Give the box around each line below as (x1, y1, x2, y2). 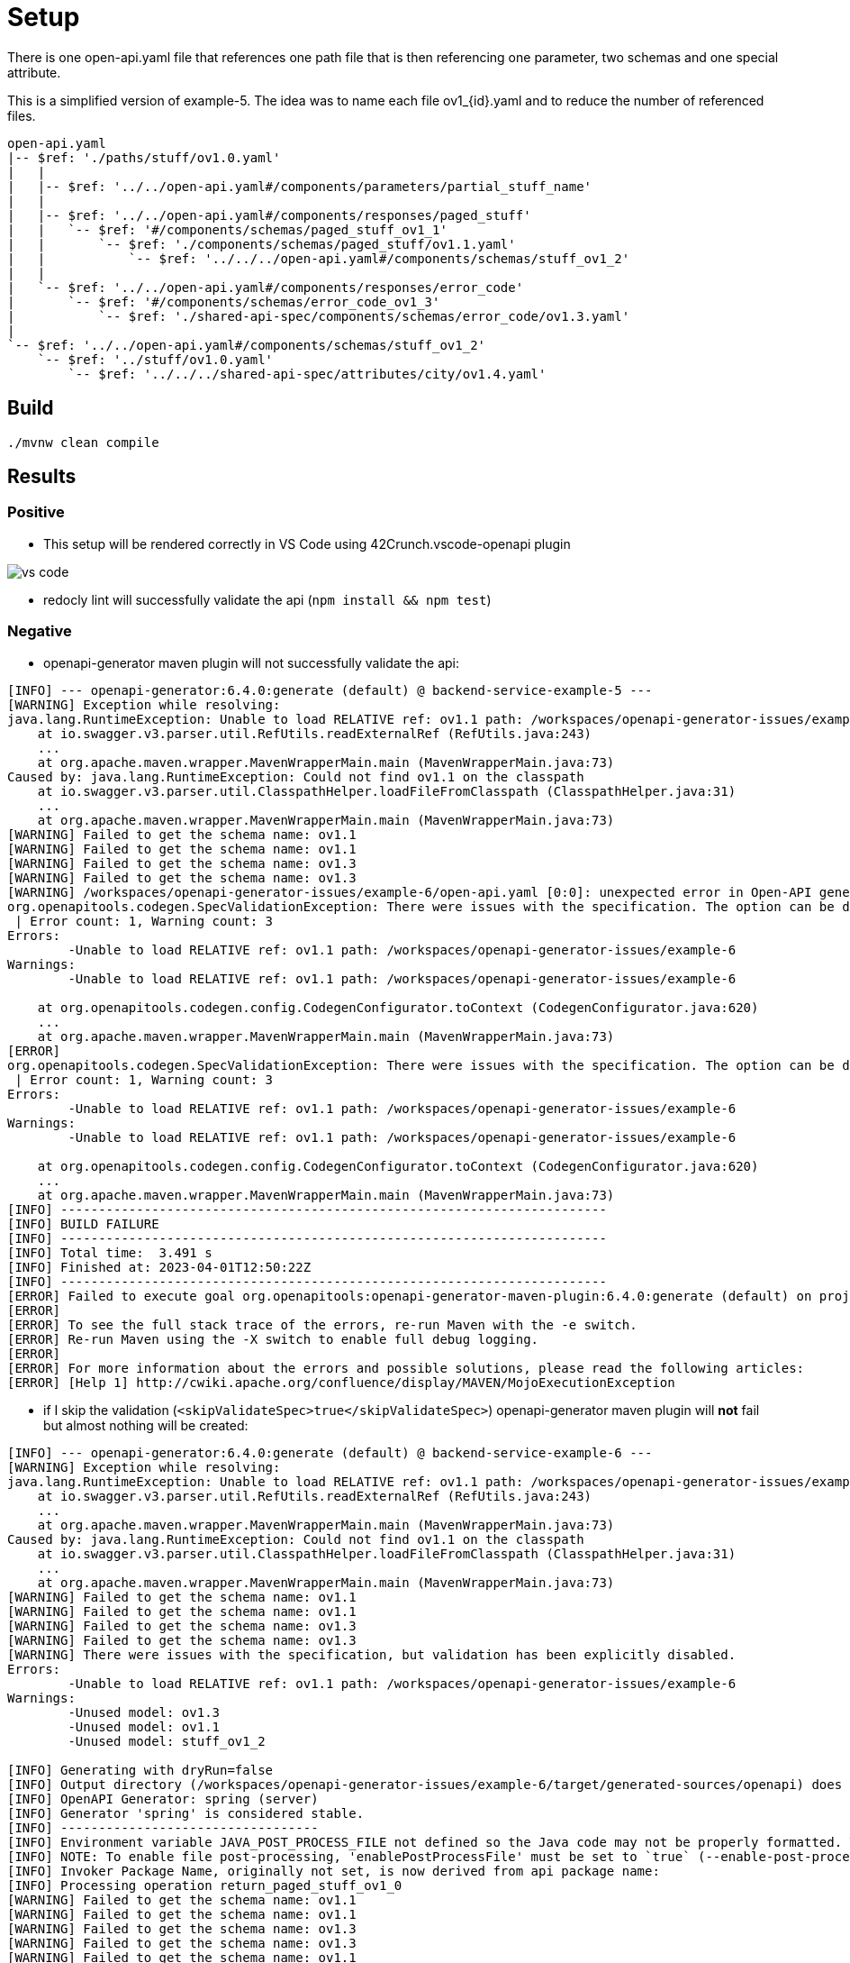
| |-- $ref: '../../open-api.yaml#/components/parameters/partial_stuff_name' (7, 178, 592, 194)
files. (7, 107, 36, 123)
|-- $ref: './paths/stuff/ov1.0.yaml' (7, 150, 281, 165)
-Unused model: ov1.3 (68, 1704, 221, 1720)
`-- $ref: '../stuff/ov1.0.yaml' (37, 352, 274, 367)
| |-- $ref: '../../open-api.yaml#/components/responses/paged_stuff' (7, 207, 531, 223)
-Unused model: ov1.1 (68, 1719, 221, 1734)
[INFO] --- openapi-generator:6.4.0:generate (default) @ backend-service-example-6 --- (7, 1445, 653, 1460)
